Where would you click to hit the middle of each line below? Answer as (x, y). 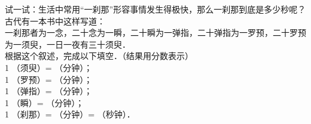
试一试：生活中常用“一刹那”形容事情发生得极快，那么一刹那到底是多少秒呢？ (155, 9)
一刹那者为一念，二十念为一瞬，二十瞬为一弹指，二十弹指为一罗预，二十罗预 (155, 32)
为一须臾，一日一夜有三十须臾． (68, 44)
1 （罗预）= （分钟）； (49, 79)
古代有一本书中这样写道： (55, 21)
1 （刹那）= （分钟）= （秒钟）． (70, 114)
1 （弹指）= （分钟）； (49, 91)
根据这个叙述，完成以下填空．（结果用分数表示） (99, 56)
